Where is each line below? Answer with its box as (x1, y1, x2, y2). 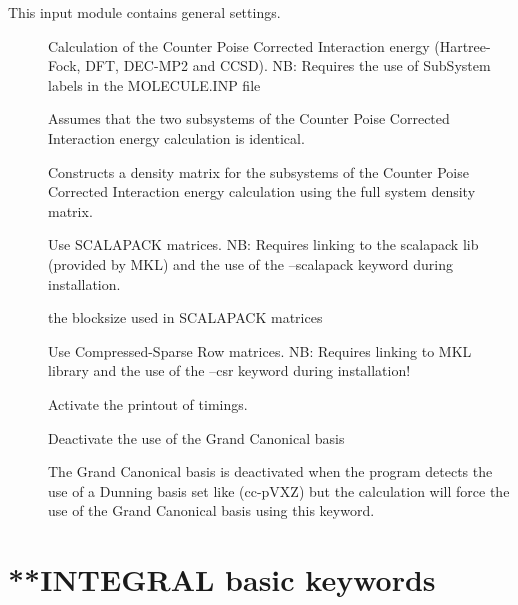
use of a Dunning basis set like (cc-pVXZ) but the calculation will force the (48, 480, 510, 501)
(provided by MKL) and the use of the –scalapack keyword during (48, 253, 453, 274)
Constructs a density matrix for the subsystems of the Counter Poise (48, 161, 469, 182)
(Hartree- (434, 35, 491, 56)
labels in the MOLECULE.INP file (48, 74, 261, 95)
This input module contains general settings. (8, 2, 281, 22)
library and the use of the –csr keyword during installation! (48, 360, 411, 381)
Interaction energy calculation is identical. (48, 127, 305, 148)
